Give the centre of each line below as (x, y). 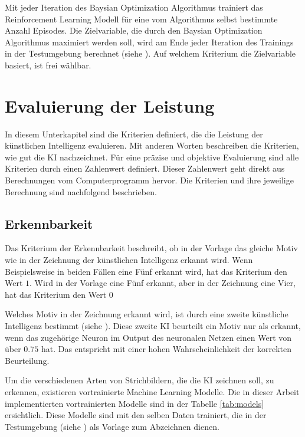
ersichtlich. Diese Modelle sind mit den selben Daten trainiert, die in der (136, 415)
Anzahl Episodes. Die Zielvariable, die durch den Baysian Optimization (134, 30)
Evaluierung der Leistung (110, 105)
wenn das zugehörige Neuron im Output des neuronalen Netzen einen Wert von (148, 337)
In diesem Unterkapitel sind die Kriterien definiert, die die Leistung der (134, 134)
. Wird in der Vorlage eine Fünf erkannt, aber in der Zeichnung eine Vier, (163, 283)
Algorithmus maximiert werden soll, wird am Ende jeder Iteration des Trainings (149, 42)
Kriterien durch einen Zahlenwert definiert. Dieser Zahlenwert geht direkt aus (145, 168)
